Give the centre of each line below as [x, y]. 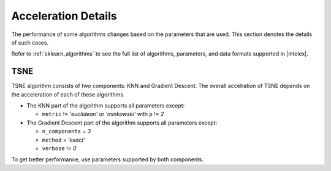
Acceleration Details [64, 16]
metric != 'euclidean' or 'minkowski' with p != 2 [103, 114]
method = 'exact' [64, 140]
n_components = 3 [67, 131]
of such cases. [30, 42]
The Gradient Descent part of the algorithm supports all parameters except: [122, 123]
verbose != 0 [59, 148]
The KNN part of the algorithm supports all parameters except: [106, 106]
